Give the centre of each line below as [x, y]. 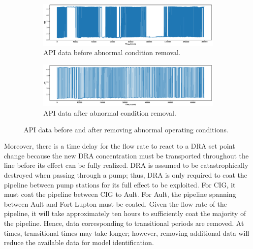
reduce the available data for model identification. [79, 242]
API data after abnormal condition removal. [110, 113]
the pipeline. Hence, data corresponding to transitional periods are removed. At [124, 223]
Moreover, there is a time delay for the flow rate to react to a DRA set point [120, 146]
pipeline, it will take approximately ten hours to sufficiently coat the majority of [125, 213]
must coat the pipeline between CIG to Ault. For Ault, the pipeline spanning [120, 194]
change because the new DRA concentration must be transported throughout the [126, 155]
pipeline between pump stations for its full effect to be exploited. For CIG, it [120, 184]
